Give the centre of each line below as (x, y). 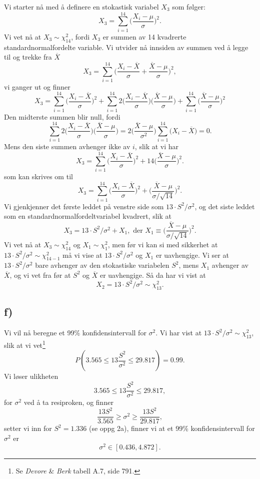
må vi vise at (82, 255)
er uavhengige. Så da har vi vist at (153, 275)
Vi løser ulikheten (31, 376)
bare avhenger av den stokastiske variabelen (102, 265)
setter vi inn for (28, 428)
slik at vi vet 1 (25, 344)
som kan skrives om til (38, 176)
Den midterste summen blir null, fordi (62, 116)
